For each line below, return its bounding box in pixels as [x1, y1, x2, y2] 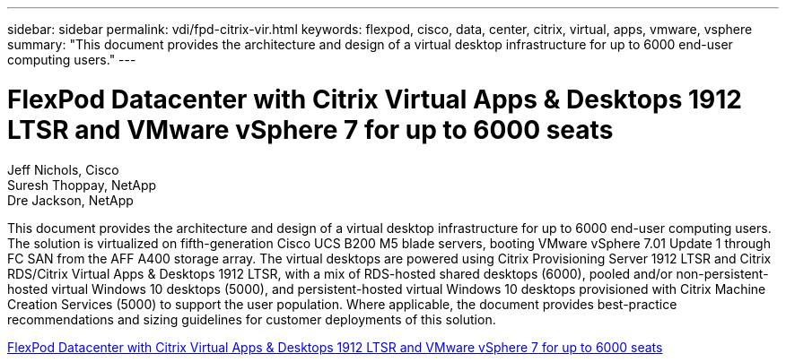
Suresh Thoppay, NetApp [7, 177, 157, 193]
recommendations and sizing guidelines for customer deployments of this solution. [7, 311, 496, 327]
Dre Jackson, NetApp [7, 192, 134, 208]
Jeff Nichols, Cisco [7, 161, 119, 177]
